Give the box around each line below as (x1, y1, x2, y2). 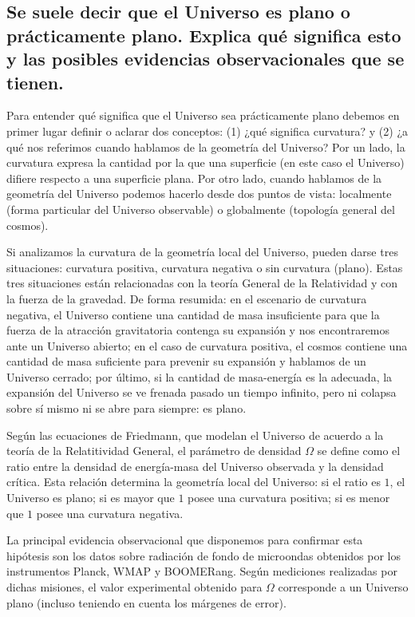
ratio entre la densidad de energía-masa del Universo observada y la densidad (6, 457, 384, 474)
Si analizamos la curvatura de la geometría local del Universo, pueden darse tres (6, 243, 398, 260)
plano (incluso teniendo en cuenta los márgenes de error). (6, 594, 287, 611)
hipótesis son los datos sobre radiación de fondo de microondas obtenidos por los (6, 547, 401, 564)
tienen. (6, 69, 64, 94)
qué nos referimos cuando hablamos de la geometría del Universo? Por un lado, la (6, 138, 405, 155)
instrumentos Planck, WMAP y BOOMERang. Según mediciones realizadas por (6, 563, 397, 579)
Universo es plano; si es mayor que (6, 489, 175, 506)
